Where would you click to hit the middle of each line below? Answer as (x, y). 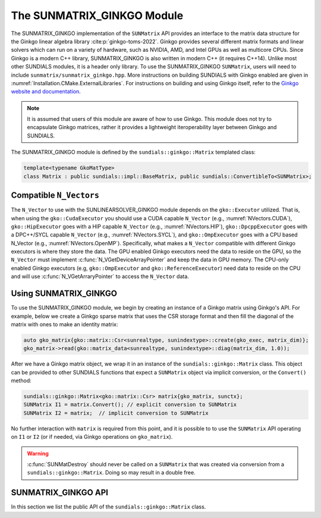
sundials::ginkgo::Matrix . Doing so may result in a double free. (111, 473)
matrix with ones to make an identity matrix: (64, 324)
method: (21, 380)
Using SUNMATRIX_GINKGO (64, 294)
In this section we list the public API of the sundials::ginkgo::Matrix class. (108, 507)
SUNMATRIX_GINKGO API (59, 493)
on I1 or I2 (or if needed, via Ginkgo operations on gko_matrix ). (92, 437)
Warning (38, 453)
